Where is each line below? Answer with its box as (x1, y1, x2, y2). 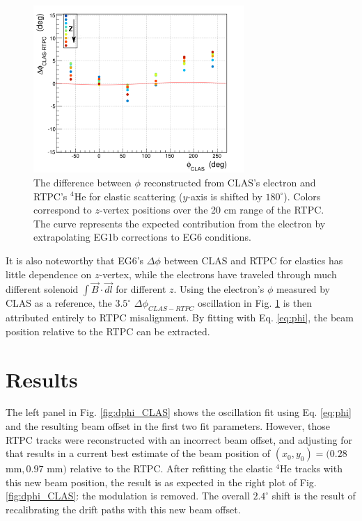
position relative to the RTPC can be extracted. (6, 323, 210, 338)
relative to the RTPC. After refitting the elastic (70, 461, 273, 476)
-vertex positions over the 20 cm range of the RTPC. (99, 202, 324, 217)
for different (116, 282, 166, 296)
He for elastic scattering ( (74, 189, 183, 203)
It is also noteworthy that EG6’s (6, 253, 144, 267)
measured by (276, 282, 331, 296)
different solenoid (6, 282, 79, 296)
